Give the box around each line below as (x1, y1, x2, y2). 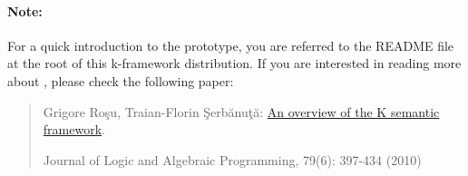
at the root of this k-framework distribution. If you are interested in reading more (7, 54, 462, 73)
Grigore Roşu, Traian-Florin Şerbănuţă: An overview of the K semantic (43, 102, 440, 121)
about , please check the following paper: (7, 71, 234, 90)
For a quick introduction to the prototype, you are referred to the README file (7, 35, 454, 54)
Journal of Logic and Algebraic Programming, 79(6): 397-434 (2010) (43, 150, 422, 169)
